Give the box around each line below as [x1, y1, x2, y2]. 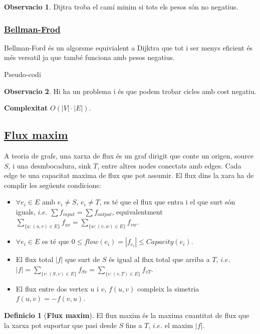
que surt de [65, 254, 100, 264]
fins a [125, 319, 142, 330]
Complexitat [4, 102, 48, 113]
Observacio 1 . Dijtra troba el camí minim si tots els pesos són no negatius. [4, 1, 238, 11]
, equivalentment [112, 206, 163, 216]
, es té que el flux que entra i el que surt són [99, 196, 235, 207]
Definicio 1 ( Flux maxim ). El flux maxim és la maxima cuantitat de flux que [4, 309, 249, 320]
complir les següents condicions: [4, 179, 101, 190]
